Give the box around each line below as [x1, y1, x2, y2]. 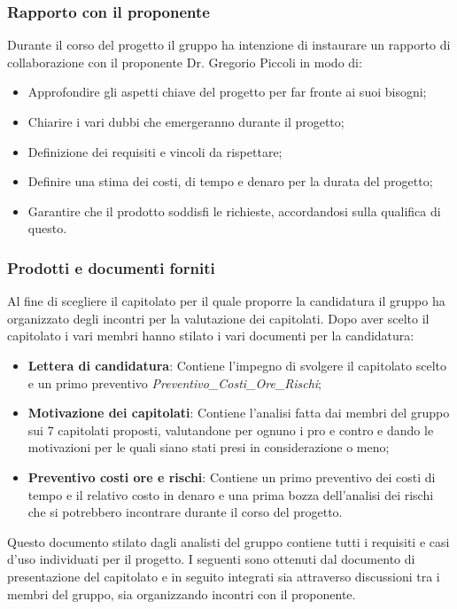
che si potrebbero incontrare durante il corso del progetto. [27, 503, 343, 521]
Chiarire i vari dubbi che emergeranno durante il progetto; [27, 113, 345, 130]
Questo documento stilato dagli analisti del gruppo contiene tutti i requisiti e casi [7, 532, 450, 550]
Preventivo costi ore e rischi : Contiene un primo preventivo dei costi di [27, 467, 436, 486]
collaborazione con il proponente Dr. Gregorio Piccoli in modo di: [7, 52, 362, 71]
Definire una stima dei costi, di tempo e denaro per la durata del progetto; [27, 172, 433, 191]
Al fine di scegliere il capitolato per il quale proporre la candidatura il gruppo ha [7, 292, 445, 310]
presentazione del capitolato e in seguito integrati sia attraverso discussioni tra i [7, 566, 440, 585]
